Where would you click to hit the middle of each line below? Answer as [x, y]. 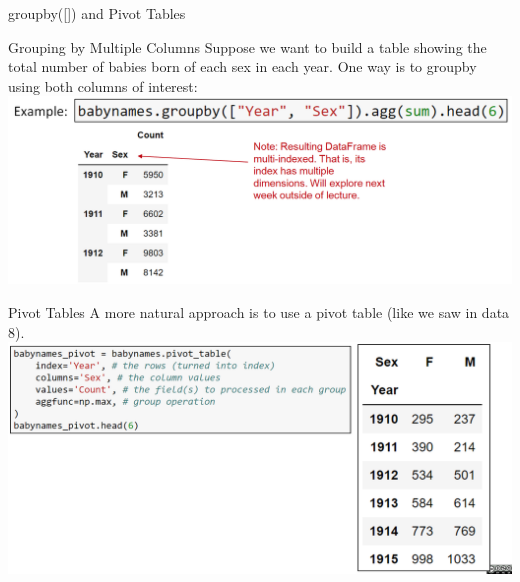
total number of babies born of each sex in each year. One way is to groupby [242, 66]
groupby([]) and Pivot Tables [97, 13]
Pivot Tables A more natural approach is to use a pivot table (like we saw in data [259, 311]
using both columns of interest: [103, 85]
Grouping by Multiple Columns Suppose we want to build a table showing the [247, 46]
